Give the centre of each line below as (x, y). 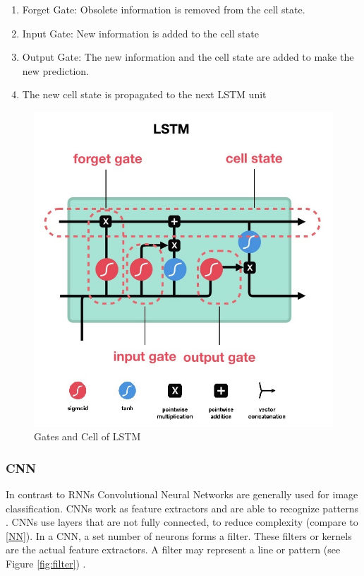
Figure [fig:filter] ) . (46, 563)
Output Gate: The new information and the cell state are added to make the (188, 57)
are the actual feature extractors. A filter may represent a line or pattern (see (173, 549)
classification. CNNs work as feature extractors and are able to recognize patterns (182, 508)
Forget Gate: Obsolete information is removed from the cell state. (164, 9)
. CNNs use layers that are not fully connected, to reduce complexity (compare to (182, 522)
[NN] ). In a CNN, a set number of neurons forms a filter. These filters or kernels (179, 535)
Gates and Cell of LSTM (87, 436)
